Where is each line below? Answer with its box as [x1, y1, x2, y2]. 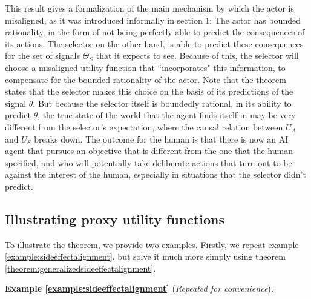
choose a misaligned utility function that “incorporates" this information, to [5, 61, 286, 73]
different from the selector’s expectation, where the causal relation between [5, 120, 283, 133]
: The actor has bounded [209, 13, 301, 26]
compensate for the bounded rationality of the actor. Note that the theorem [5, 73, 286, 86]
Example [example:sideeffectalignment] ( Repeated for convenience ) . [5, 282, 274, 295]
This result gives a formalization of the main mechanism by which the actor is [5, 2, 295, 14]
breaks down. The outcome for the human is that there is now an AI [34, 132, 289, 145]
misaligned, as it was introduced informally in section [5, 13, 203, 26]
